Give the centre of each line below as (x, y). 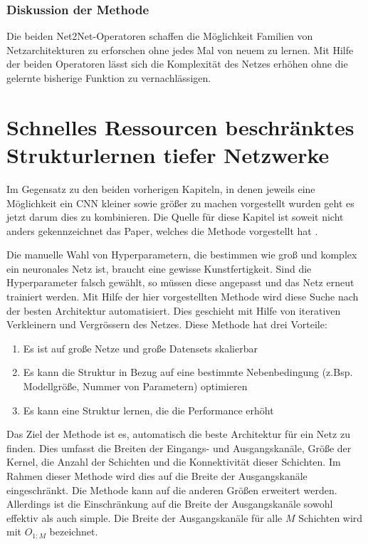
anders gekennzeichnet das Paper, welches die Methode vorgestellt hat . (162, 230)
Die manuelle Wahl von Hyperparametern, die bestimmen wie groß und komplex (182, 255)
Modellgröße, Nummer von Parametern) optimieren (135, 386)
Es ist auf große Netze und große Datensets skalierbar (140, 348)
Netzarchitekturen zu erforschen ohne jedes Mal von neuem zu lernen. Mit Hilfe (180, 49)
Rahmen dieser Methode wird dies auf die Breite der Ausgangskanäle (157, 476)
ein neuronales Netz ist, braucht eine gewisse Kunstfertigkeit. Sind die (159, 268)
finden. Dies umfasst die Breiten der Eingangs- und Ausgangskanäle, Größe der (179, 448)
